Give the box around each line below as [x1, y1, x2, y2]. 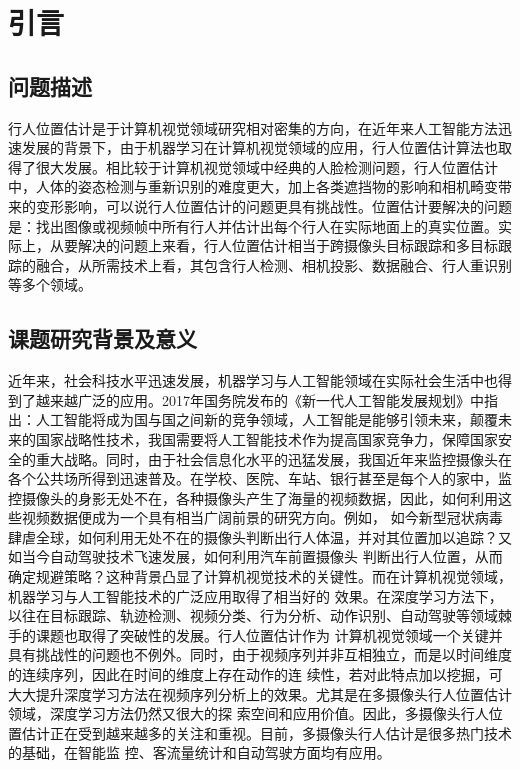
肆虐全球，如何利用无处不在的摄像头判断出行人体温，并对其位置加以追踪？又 [8, 526, 512, 547]
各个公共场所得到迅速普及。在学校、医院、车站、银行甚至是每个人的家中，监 [8, 468, 512, 489]
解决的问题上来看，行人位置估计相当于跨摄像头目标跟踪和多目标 [77, 235, 498, 256]
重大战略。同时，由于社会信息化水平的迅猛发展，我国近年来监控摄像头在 [35, 448, 512, 469]
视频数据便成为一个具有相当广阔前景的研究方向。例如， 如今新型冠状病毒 [21, 507, 503, 528]
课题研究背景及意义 [8, 323, 197, 354]
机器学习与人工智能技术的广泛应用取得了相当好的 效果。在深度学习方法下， [8, 585, 503, 606]
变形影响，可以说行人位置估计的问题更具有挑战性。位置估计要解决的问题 [35, 195, 512, 216]
